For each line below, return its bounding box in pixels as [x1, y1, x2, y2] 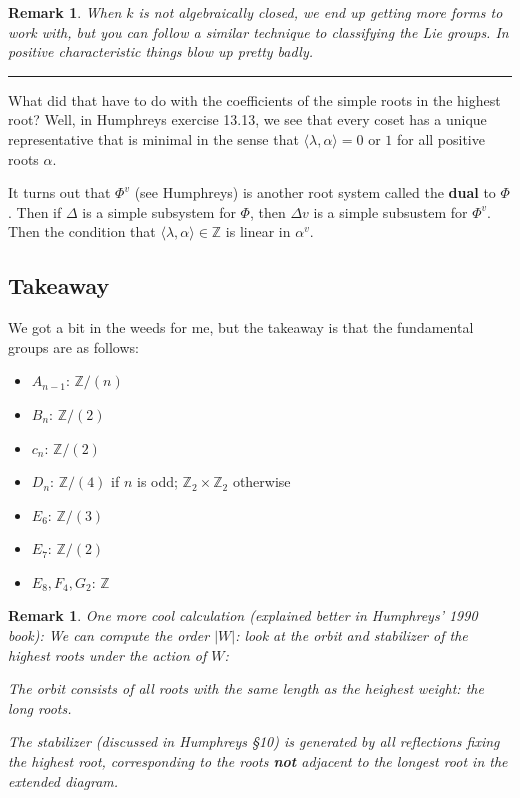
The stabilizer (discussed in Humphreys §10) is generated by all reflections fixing [8, 731, 500, 752]
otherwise [232, 471, 291, 492]
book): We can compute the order [8, 625, 210, 646]
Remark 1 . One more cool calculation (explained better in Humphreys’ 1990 [8, 605, 478, 626]
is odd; [137, 471, 178, 492]
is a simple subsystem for [82, 201, 236, 222]
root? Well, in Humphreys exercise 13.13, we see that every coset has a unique [8, 109, 487, 130]
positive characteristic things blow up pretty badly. [8, 41, 314, 62]
